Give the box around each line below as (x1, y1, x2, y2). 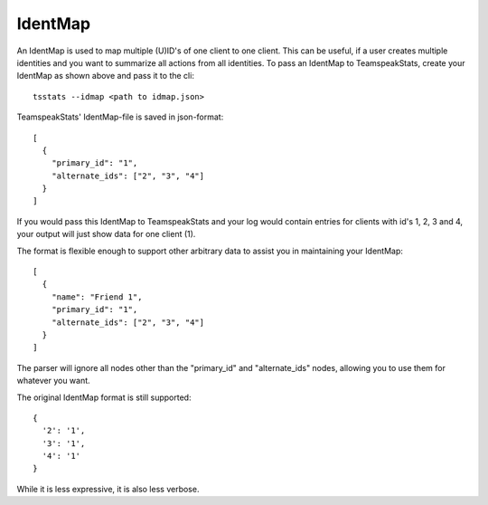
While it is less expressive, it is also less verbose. (16, 483, 200, 494)
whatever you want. (16, 376, 90, 386)
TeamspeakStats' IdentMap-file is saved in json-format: (16, 111, 224, 122)
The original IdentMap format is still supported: (16, 392, 192, 403)
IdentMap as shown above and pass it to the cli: (16, 71, 194, 81)
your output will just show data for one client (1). (16, 229, 196, 240)
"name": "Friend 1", (51, 291, 143, 302)
